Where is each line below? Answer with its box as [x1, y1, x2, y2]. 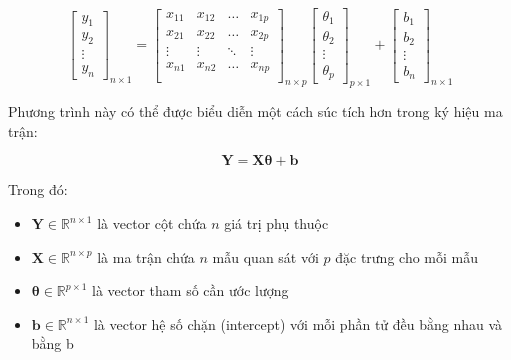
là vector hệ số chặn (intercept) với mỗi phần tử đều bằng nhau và [93, 313, 503, 334]
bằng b [31, 333, 74, 354]
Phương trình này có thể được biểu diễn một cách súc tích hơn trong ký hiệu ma [8, 101, 503, 122]
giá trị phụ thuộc [224, 213, 329, 234]
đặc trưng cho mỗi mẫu [335, 246, 478, 267]
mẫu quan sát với [212, 246, 319, 267]
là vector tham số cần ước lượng [92, 280, 289, 301]
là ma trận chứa [97, 246, 195, 267]
